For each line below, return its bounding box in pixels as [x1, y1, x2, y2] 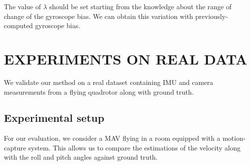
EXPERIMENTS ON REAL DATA [4, 49, 248, 68]
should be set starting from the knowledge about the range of [49, 1, 232, 11]
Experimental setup [4, 110, 105, 125]
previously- [195, 11, 228, 21]
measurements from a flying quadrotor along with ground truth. [4, 86, 194, 97]
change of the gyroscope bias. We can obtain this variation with [4, 11, 193, 21]
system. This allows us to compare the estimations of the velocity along [28, 142, 241, 152]
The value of [4, 1, 41, 11]
